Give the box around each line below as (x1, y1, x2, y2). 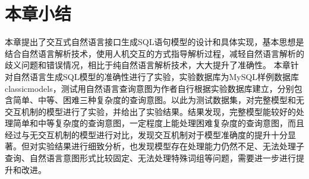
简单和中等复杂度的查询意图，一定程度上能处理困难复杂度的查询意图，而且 (12, 117, 304, 129)
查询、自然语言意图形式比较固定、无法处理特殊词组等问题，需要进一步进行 (5, 152, 296, 164)
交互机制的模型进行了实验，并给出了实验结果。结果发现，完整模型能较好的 (5, 105, 296, 117)
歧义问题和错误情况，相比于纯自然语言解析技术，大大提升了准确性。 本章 (5, 59, 291, 71)
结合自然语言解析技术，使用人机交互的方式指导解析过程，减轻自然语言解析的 (5, 47, 304, 59)
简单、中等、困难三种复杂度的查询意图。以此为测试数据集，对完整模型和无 (12, 94, 304, 106)
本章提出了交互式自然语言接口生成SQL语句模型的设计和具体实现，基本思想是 (5, 36, 304, 48)
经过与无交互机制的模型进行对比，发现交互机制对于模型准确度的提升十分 (5, 128, 288, 140)
